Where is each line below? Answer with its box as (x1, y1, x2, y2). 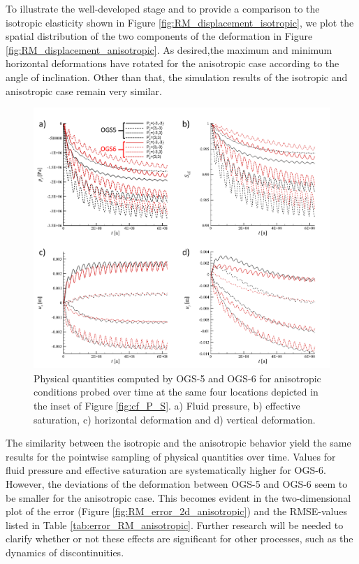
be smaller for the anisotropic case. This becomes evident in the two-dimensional (6, 490, 351, 505)
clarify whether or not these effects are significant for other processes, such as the (6, 531, 353, 546)
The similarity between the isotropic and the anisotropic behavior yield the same (6, 435, 351, 450)
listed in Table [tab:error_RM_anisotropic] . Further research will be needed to (6, 517, 344, 532)
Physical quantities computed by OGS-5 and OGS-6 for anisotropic (34, 370, 321, 385)
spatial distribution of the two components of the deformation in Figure (6, 29, 313, 43)
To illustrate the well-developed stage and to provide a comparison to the (6, 1, 320, 15)
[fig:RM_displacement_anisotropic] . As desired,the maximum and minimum (6, 42, 332, 57)
